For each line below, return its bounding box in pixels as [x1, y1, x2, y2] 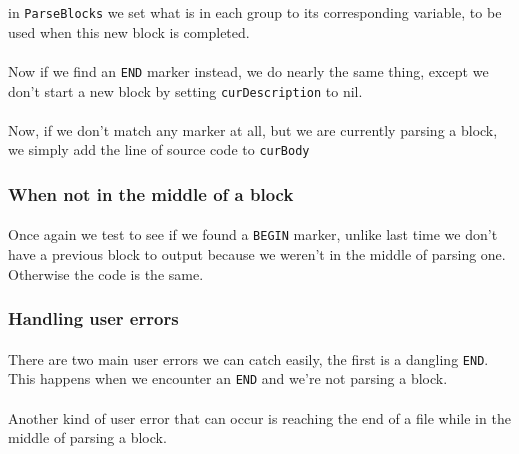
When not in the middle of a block [8, 181, 294, 206]
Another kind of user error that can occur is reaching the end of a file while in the [8, 407, 511, 428]
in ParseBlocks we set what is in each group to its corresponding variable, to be [8, 2, 502, 22]
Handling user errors [8, 306, 179, 331]
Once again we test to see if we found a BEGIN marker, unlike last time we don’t [8, 224, 498, 245]
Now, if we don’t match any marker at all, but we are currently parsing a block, [8, 119, 498, 140]
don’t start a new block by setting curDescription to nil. [8, 80, 363, 101]
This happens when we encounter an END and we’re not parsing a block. [8, 368, 448, 389]
